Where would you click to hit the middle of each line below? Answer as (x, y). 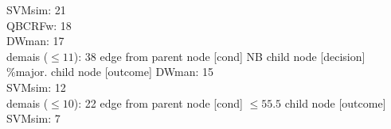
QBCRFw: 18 (39, 25)
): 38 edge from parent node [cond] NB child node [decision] (219, 56)
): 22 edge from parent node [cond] (158, 102)
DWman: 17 (35, 41)
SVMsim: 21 (36, 9)
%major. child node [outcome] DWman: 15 (110, 72)
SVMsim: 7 (33, 118)
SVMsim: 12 (36, 87)
